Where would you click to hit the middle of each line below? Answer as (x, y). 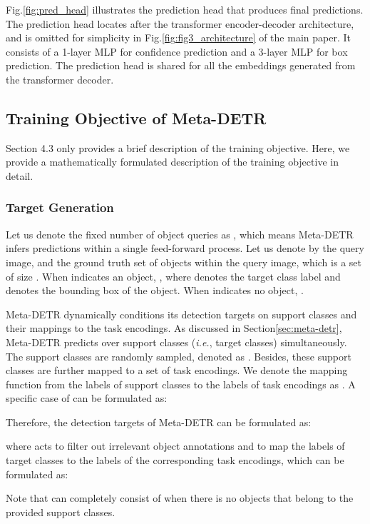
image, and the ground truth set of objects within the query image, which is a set (184, 262)
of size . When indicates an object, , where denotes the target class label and (173, 276)
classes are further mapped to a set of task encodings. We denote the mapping (177, 370)
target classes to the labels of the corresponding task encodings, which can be (175, 460)
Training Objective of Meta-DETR (136, 117)
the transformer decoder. (60, 79)
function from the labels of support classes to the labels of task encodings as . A (181, 384)
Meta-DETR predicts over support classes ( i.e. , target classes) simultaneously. (176, 342)
